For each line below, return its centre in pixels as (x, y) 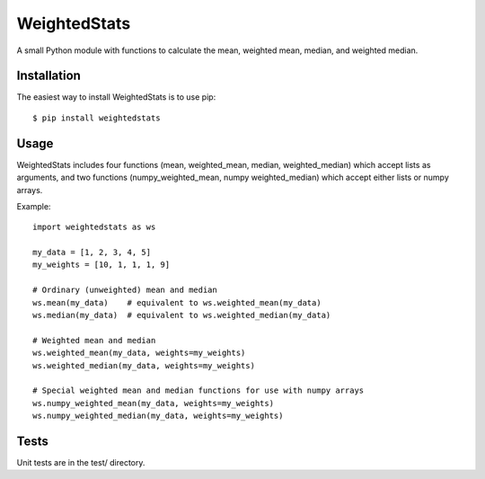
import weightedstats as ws (94, 227)
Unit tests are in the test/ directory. (81, 463)
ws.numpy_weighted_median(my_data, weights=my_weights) (158, 416)
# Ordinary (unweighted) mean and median (125, 290)
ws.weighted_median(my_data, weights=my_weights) (144, 365)
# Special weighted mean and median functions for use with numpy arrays (198, 390)
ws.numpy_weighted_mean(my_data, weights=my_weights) (153, 403)
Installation (48, 76)
